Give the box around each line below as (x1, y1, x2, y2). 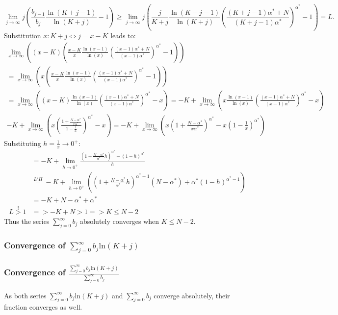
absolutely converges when (79, 216, 159, 226)
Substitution (4, 30, 41, 41)
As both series (4, 290, 47, 300)
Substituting (4, 138, 41, 148)
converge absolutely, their (154, 290, 230, 300)
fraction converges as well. (4, 302, 82, 312)
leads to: (110, 30, 136, 41)
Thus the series (4, 216, 50, 226)
